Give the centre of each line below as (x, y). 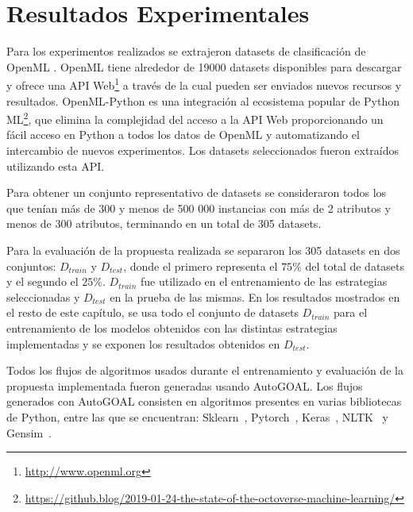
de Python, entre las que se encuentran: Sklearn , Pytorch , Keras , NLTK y (197, 416)
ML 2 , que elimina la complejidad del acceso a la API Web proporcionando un (195, 118)
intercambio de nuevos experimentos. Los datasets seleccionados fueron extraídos (203, 150)
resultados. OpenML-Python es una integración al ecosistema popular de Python (203, 100)
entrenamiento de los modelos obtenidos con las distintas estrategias (172, 327)
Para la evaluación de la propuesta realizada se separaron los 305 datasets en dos (203, 250)
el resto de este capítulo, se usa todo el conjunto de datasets (152, 312)
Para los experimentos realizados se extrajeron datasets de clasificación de (186, 51)
